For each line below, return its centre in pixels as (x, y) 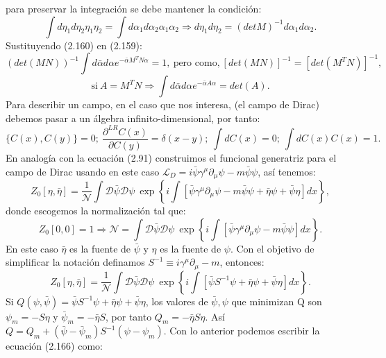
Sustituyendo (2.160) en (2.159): (74, 45)
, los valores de (177, 301)
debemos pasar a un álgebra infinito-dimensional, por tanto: (133, 118)
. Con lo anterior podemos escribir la (242, 331)
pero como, (196, 63)
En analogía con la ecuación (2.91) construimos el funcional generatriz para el (171, 157)
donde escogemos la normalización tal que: (96, 210)
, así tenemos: (287, 171)
